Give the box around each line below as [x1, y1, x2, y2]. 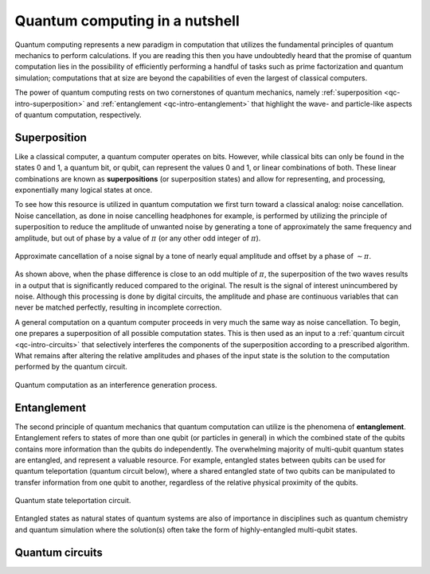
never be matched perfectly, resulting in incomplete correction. [14, 303, 222, 312]
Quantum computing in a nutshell [14, 12, 240, 29]
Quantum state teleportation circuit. [14, 496, 131, 506]
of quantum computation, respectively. [14, 110, 142, 119]
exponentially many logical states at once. [14, 185, 153, 194]
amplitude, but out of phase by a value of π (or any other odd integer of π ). [14, 233, 261, 243]
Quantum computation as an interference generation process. [14, 380, 218, 389]
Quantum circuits [14, 545, 104, 559]
